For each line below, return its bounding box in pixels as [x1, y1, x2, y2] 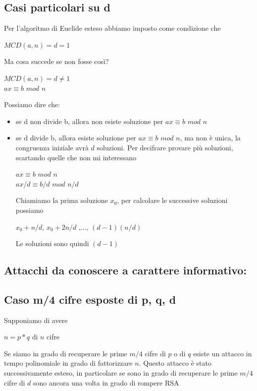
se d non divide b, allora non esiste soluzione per [15, 116, 163, 126]
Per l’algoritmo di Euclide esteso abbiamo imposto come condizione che [4, 23, 221, 33]
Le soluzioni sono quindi [15, 238, 89, 249]
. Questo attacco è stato [139, 358, 211, 368]
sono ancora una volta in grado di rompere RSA [33, 377, 179, 388]
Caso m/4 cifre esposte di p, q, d [4, 291, 176, 307]
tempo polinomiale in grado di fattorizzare [4, 358, 133, 368]
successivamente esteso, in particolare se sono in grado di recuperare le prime [4, 368, 238, 378]
